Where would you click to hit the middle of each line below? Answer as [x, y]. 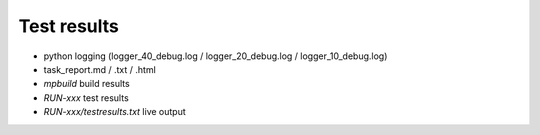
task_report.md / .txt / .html [100, 69]
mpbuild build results [86, 84]
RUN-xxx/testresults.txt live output [115, 112]
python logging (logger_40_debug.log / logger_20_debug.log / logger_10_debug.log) [215, 56]
